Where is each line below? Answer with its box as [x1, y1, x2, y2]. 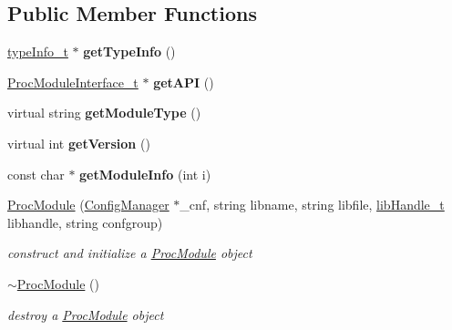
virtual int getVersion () [7, 133, 150, 152]
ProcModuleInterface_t [7, 72, 139, 91]
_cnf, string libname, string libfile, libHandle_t [180, 195, 445, 214]
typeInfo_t [7, 42, 68, 61]
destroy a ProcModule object [7, 304, 164, 324]
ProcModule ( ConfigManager [7, 195, 169, 214]
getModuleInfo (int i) [79, 164, 211, 183]
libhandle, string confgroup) [7, 212, 163, 232]
